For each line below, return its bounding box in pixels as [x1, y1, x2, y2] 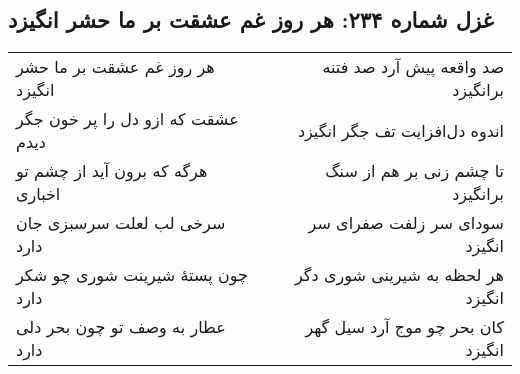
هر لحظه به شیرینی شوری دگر [294, 263, 504, 287]
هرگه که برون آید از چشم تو [16, 159, 208, 183]
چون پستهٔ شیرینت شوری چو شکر [16, 263, 248, 287]
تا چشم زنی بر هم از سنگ [325, 159, 504, 183]
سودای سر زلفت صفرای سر [308, 211, 504, 235]
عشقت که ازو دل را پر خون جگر [16, 107, 239, 131]
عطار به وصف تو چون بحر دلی [16, 315, 226, 339]
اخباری [16, 182, 61, 206]
